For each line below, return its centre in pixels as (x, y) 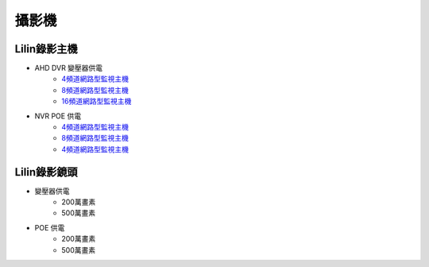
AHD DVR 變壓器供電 (69, 68)
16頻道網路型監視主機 (97, 101)
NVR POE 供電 (58, 116)
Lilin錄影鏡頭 (46, 172)
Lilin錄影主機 (46, 49)
